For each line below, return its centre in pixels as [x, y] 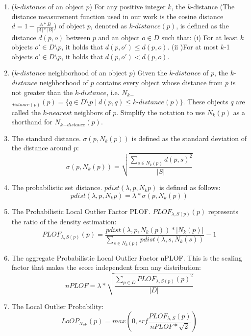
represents [223, 211]
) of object [69, 26]
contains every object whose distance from [160, 82]
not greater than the [42, 92]
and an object [119, 37]
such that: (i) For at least [200, 37]
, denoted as [109, 26]
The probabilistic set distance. [57, 187]
